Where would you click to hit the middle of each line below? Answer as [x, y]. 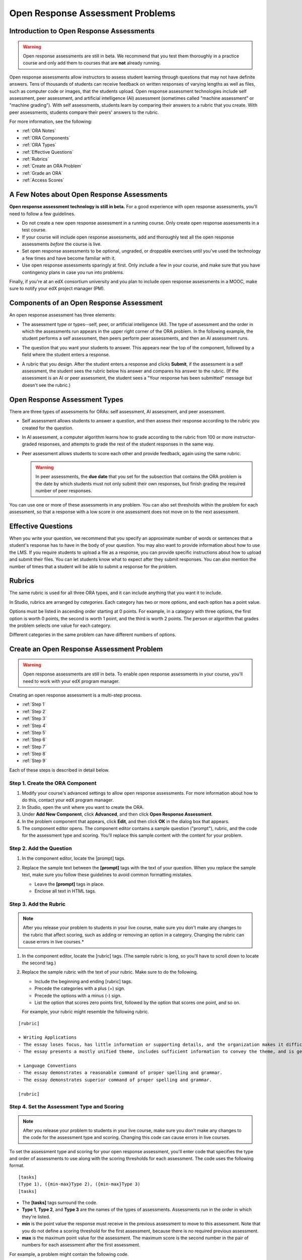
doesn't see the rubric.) [46, 385]
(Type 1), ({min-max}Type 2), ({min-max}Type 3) [79, 1184]
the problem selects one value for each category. [60, 625]
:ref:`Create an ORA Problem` [52, 166]
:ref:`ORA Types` [39, 145]
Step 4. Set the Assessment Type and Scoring [66, 1107]
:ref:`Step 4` [34, 725]
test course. [34, 230]
